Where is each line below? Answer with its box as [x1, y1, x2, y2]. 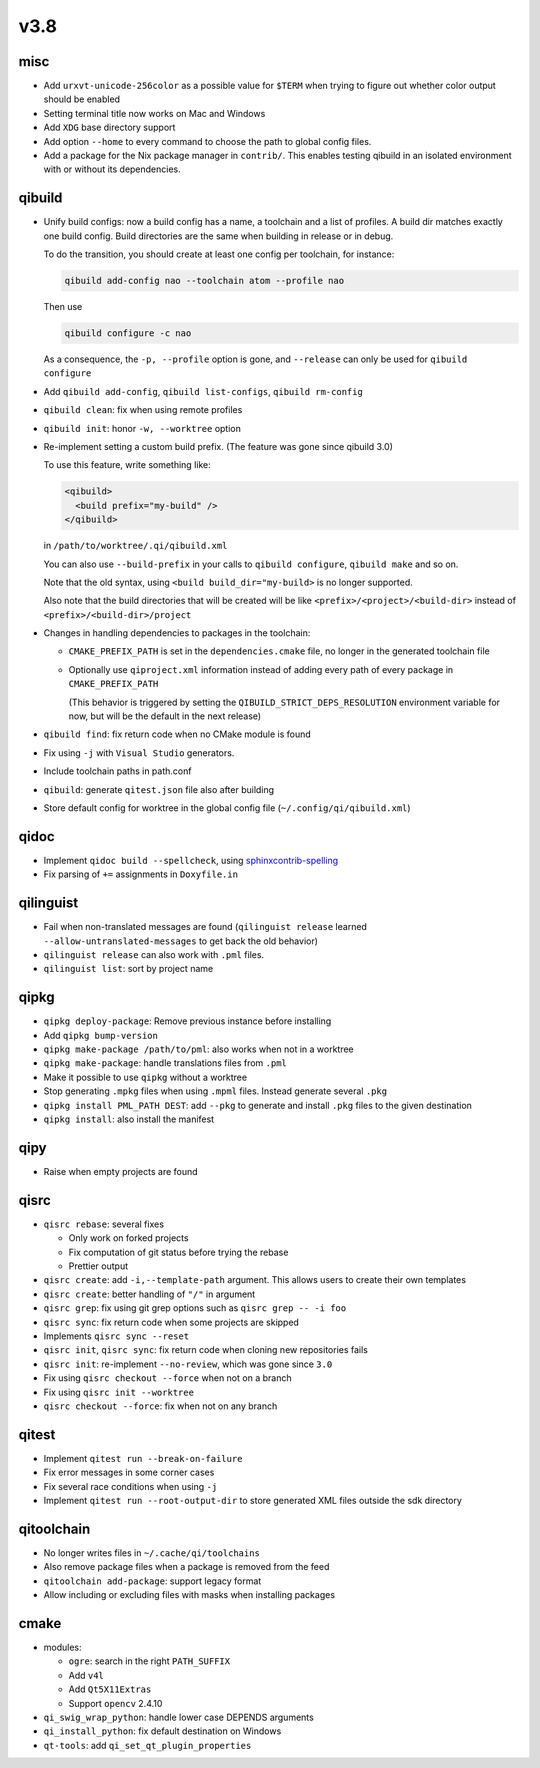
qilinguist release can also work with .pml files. [43, 948, 265, 960]
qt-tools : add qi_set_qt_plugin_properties [43, 1739, 252, 1751]
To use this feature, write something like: [43, 459, 211, 471]
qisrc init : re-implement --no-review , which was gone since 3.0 [43, 1358, 333, 1370]
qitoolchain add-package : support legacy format [43, 1575, 262, 1587]
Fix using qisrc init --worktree [43, 1386, 195, 1398]
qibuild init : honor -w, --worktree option [43, 422, 242, 434]
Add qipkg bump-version [43, 1029, 159, 1041]
